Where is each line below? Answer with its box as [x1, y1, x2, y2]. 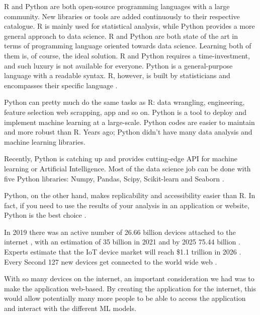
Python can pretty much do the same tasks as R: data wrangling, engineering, [4, 97, 245, 107]
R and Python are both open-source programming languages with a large [4, 1, 230, 11]
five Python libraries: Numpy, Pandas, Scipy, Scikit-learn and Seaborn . [4, 173, 224, 183]
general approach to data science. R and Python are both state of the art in [4, 30, 238, 41]
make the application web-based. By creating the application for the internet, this [4, 283, 256, 293]
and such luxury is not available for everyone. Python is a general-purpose [4, 60, 233, 71]
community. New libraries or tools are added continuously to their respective [4, 11, 240, 21]
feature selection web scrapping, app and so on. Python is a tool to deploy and [4, 106, 247, 117]
